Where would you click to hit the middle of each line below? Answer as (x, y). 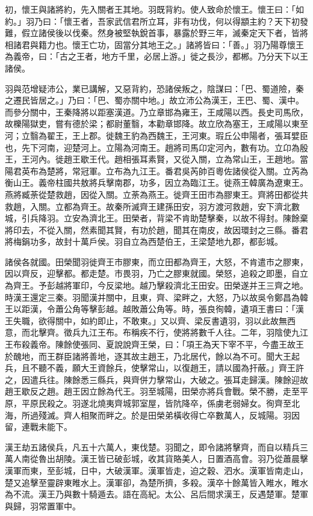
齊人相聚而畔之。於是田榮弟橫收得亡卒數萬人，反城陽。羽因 (181, 415)
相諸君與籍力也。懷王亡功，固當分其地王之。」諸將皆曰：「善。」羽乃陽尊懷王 (154, 44)
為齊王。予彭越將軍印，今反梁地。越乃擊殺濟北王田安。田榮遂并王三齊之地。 (156, 285)
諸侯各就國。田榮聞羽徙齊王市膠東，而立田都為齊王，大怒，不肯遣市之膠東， (156, 261)
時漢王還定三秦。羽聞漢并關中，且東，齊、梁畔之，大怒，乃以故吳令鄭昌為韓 (156, 297)
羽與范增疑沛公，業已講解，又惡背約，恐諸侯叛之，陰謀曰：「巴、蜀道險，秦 (154, 88)
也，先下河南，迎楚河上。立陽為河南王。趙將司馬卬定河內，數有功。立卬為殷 (156, 147)
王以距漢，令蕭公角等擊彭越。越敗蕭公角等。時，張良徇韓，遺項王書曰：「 (150, 309)
